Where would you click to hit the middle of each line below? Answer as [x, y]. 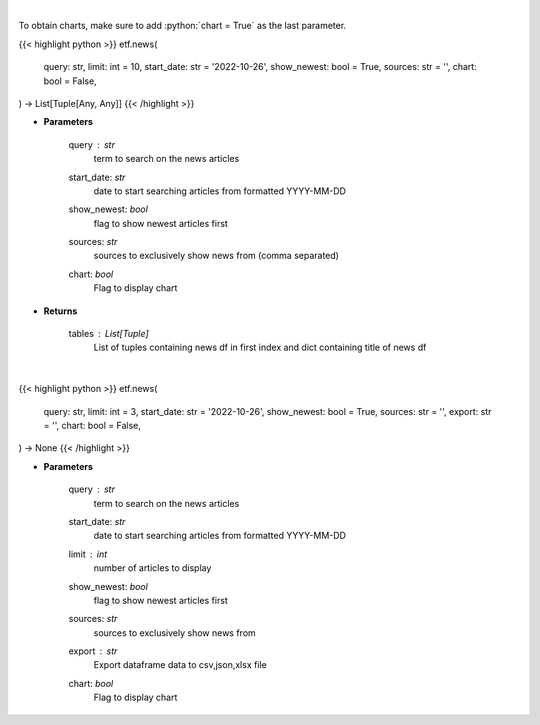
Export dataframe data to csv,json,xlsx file [180, 665]
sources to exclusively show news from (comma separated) [216, 256]
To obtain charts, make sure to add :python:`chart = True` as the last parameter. [182, 26]
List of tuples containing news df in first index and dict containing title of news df [260, 347]
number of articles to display [152, 568]
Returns [60, 311]
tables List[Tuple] [108, 334]
